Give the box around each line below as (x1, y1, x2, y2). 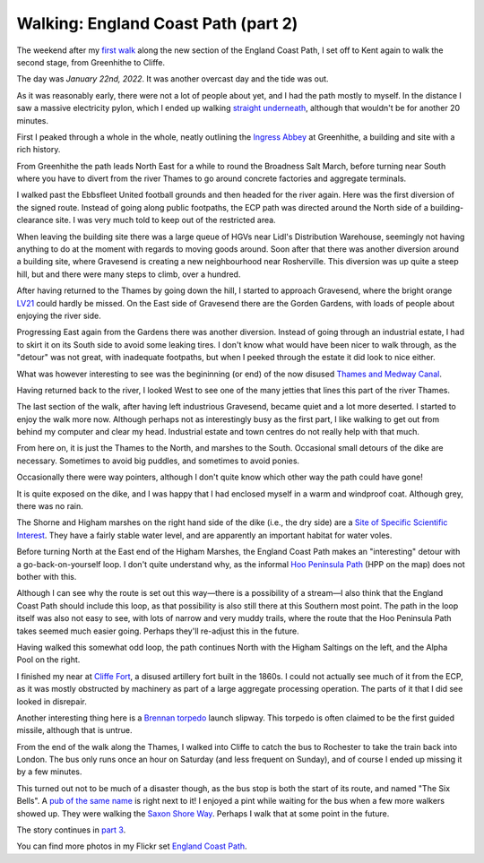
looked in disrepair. (16, 695, 87, 707)
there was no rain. (16, 501, 84, 512)
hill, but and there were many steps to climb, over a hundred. (16, 269, 241, 280)
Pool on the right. (16, 654, 81, 665)
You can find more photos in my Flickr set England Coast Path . (16, 841, 247, 851)
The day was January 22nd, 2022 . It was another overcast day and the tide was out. (16, 73, 329, 84)
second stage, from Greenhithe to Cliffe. (16, 56, 166, 67)
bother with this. (16, 572, 77, 582)
